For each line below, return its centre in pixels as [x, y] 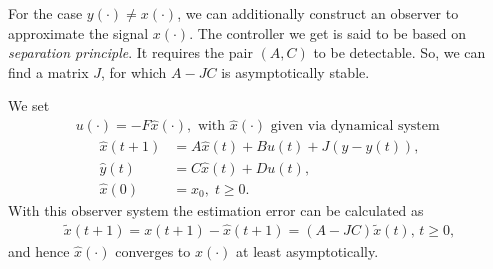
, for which [134, 71]
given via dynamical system [355, 126]
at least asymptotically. [307, 250]
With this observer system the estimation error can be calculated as [216, 209]
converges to [153, 250]
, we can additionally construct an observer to [318, 13]
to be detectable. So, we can [399, 52]
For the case [45, 13]
